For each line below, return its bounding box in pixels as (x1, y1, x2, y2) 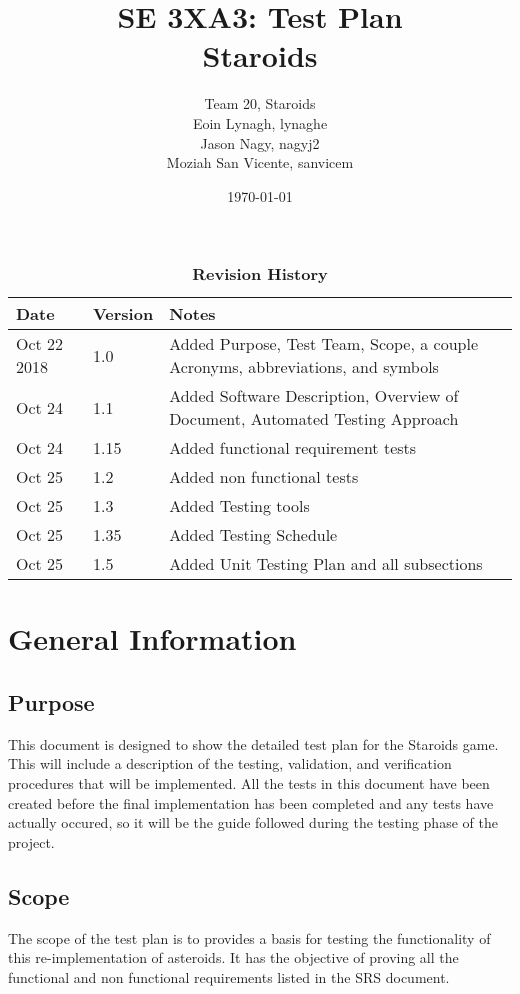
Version (92, 302, 154, 326)
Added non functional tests (169, 465, 359, 489)
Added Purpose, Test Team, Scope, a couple (169, 332, 479, 356)
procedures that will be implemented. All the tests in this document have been (8, 773, 490, 794)
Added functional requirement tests (169, 436, 417, 460)
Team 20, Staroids (204, 93, 316, 114)
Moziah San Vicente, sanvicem (166, 152, 354, 173)
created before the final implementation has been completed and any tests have (8, 792, 494, 813)
